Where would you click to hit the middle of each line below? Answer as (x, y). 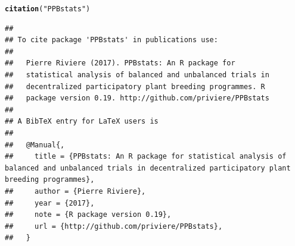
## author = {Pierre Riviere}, (75, 191)
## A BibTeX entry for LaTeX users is (82, 122)
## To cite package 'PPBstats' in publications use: (111, 40)
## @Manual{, (35, 145)
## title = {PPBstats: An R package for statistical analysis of (146, 157)
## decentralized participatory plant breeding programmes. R (135, 86)
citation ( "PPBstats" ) (48, 9)
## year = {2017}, (50, 203)
